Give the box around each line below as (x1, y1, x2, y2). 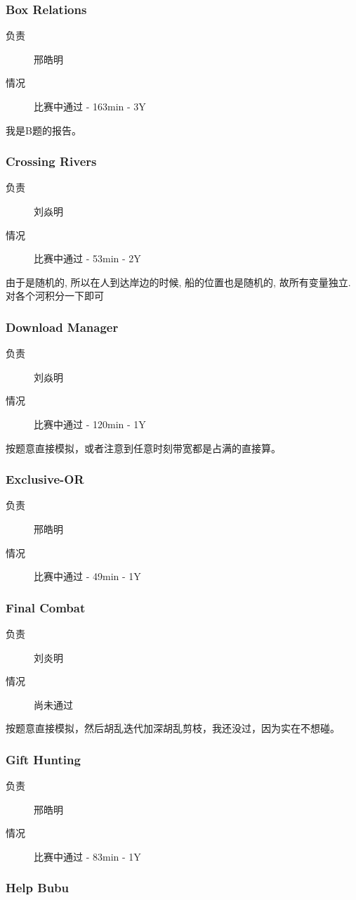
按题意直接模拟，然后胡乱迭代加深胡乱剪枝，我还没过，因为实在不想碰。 (6, 721, 340, 735)
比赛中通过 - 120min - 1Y (34, 416, 146, 431)
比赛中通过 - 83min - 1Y (34, 849, 141, 863)
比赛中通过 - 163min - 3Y (34, 99, 146, 113)
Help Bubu (6, 879, 70, 896)
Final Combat (6, 598, 86, 616)
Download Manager (6, 318, 119, 335)
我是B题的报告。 (6, 122, 81, 137)
